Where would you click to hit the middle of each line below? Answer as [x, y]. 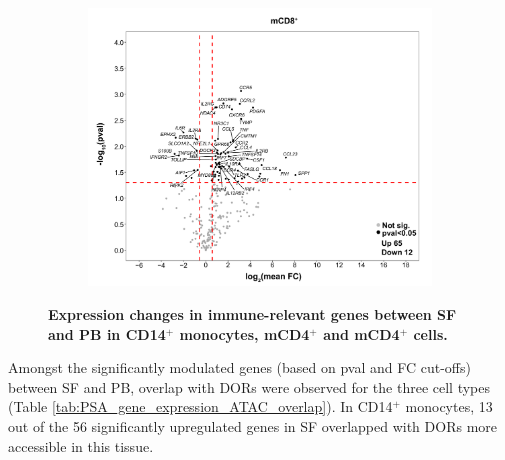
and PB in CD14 [107, 333]
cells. [430, 333]
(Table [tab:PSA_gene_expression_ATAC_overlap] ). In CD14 [200, 406]
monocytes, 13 [449, 406]
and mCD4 [361, 333]
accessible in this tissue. [81, 445]
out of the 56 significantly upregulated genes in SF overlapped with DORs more [253, 426]
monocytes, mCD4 [244, 333]
